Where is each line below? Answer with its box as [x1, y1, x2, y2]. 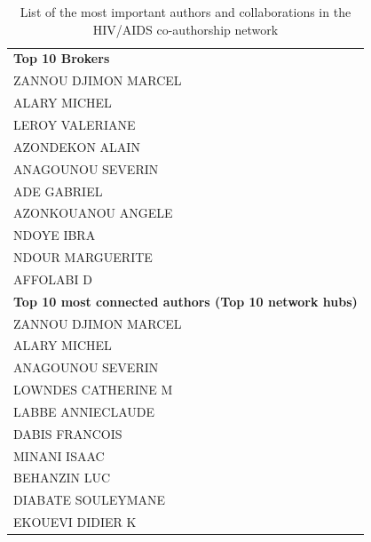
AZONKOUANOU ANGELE [13, 203, 173, 222]
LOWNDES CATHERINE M [13, 380, 173, 399]
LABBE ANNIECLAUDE [13, 402, 155, 420]
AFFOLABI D [13, 269, 92, 288]
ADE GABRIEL [13, 181, 103, 200]
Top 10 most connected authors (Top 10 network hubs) [13, 291, 358, 310]
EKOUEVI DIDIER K [13, 513, 137, 531]
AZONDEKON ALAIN [13, 137, 140, 155]
